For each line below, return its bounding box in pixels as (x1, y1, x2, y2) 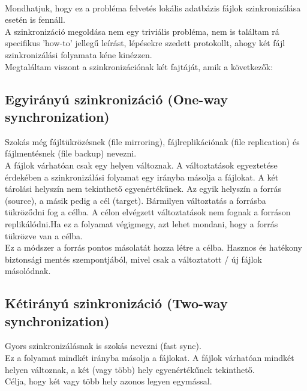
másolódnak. (5, 264, 51, 277)
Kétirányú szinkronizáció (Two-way (5, 294, 228, 312)
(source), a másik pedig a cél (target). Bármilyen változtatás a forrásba (5, 194, 266, 206)
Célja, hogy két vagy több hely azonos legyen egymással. (5, 375, 212, 387)
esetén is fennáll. (5, 13, 65, 26)
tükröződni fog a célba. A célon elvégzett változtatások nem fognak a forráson (5, 206, 291, 218)
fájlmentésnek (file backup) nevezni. (5, 147, 137, 160)
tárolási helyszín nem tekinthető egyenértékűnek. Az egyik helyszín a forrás (5, 182, 281, 195)
